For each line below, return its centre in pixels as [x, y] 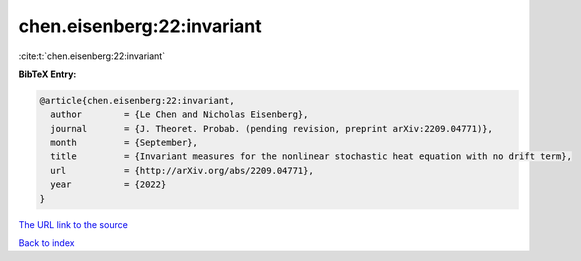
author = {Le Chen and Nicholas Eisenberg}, [179, 114]
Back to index [46, 243]
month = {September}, [124, 143]
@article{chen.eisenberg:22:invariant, [137, 100]
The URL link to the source [73, 224]
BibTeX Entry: [47, 74]
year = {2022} [108, 184]
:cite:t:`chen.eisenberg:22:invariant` [91, 56]
